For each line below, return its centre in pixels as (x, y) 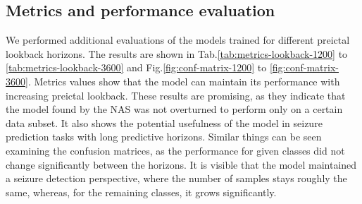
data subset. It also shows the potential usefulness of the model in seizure (164, 122)
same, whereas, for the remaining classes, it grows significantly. (141, 192)
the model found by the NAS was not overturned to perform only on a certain (174, 109)
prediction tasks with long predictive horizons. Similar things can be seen (164, 137)
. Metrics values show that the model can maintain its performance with (184, 81)
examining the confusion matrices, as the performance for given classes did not (175, 150)
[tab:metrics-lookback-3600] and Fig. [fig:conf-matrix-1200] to (136, 67)
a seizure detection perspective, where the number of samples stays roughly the (176, 178)
